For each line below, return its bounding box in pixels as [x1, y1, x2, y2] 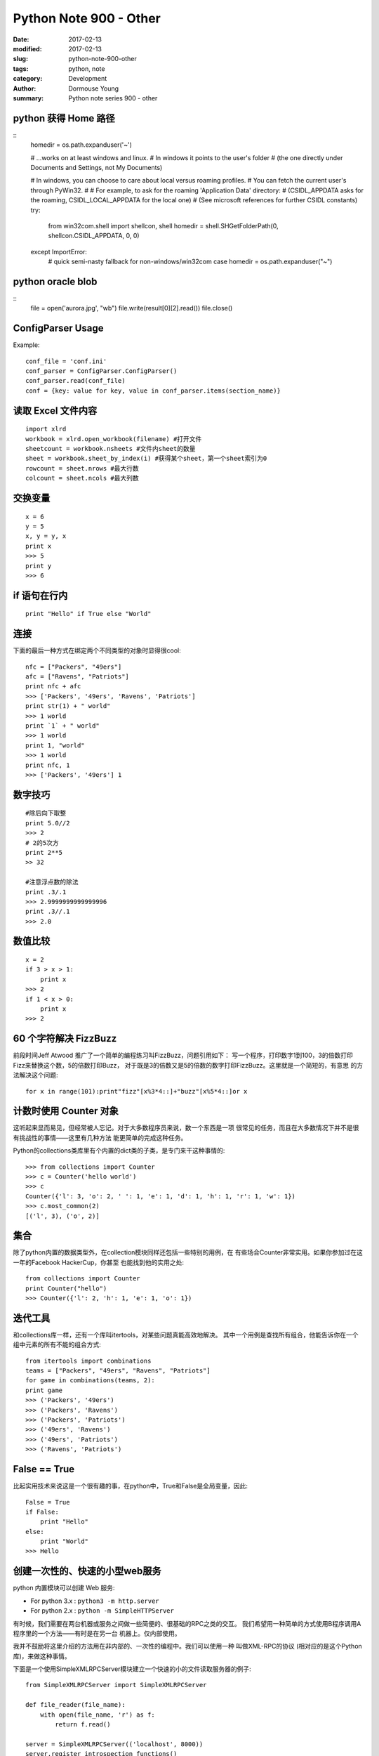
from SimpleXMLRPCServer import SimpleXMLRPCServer [25, 1681, 207, 1689]
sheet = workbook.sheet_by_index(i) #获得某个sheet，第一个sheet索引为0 [25, 454, 267, 463]
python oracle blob [13, 275, 98, 287]
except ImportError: [30, 247, 88, 256]
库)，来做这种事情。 [13, 1651, 72, 1660]
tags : [13, 64, 29, 73]
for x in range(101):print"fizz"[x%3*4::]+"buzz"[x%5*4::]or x [25, 1087, 248, 1095]
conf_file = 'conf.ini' [25, 357, 107, 365]
